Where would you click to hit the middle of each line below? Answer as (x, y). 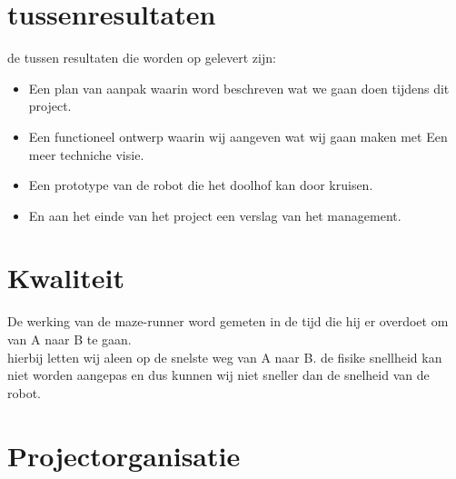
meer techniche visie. (86, 154)
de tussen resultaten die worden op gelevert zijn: (142, 58)
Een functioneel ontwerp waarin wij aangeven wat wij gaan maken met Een (238, 136)
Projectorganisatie (124, 455)
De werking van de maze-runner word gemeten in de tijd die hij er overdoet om (228, 321)
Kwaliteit (66, 278)
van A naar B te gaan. (69, 339)
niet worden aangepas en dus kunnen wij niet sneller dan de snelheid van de (218, 375)
